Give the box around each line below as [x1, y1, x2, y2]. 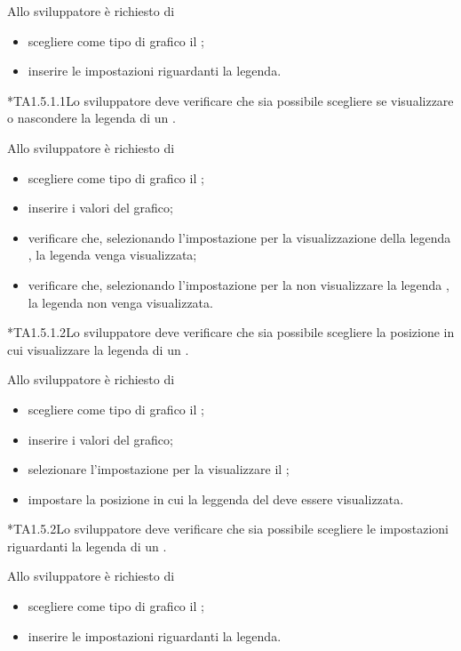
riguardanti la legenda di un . [7, 536, 167, 555]
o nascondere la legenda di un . [7, 108, 176, 127]
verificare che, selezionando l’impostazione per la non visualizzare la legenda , [28, 275, 449, 293]
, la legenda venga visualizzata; [28, 245, 197, 264]
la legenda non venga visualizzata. [28, 293, 213, 311]
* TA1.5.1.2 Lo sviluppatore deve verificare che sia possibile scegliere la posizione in [7, 323, 455, 342]
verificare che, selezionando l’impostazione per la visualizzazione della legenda [28, 228, 451, 246]
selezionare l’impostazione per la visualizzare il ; [28, 460, 290, 478]
